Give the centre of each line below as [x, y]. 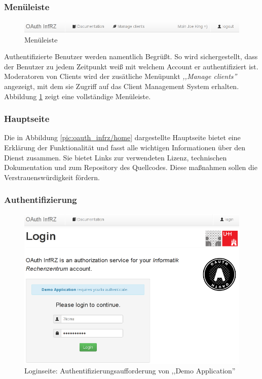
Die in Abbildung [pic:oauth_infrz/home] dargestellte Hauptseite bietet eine [122, 137]
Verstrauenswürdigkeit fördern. [52, 177]
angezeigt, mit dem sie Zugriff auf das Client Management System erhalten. [122, 86]
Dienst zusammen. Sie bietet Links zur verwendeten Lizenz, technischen [116, 157]
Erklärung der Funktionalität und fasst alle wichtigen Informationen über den [125, 148]
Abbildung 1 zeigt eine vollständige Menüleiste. [78, 96]
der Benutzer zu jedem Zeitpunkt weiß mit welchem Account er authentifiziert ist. [131, 66]
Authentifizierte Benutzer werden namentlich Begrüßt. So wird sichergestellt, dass [131, 56]
